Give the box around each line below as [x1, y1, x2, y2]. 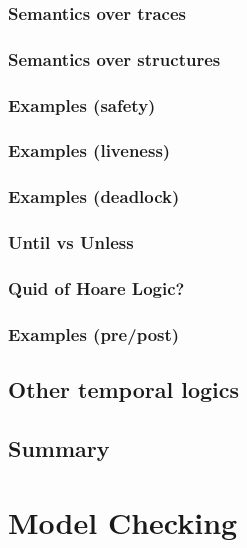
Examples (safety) [8, 92, 156, 117]
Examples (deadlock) [8, 184, 180, 209]
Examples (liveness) [8, 138, 171, 163]
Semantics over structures [8, 46, 221, 71]
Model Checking [8, 501, 238, 542]
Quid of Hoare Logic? [8, 275, 185, 300]
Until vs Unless [8, 230, 134, 255]
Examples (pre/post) [8, 321, 180, 346]
